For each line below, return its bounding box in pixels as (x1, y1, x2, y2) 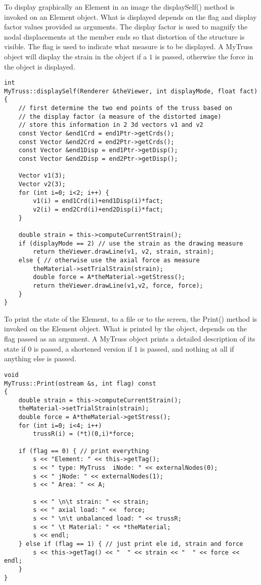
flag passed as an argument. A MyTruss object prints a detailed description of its (4, 333, 255, 344)
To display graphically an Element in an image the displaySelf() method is (4, 2, 235, 12)
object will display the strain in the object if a (4, 51, 147, 61)
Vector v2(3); (18, 181, 66, 188)
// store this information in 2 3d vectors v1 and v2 (18, 121, 203, 129)
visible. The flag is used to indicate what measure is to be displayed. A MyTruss (4, 41, 253, 52)
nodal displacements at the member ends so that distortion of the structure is (4, 31, 245, 42)
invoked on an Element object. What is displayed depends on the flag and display (4, 11, 257, 22)
